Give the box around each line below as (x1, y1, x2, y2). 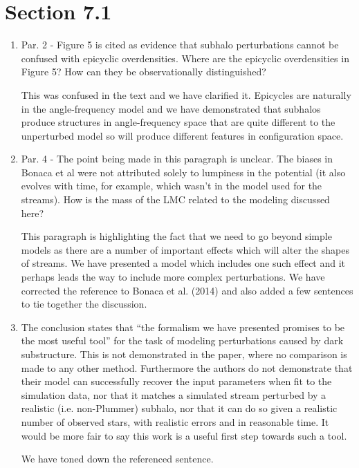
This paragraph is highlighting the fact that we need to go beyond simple (21, 229, 332, 243)
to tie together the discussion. (21, 297, 147, 311)
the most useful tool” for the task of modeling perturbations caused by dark (21, 333, 344, 348)
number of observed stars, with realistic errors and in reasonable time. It (21, 414, 329, 429)
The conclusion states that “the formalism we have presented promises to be (21, 319, 345, 334)
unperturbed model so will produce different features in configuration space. (21, 128, 344, 142)
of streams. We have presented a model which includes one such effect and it (21, 256, 346, 270)
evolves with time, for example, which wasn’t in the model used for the (21, 178, 322, 193)
